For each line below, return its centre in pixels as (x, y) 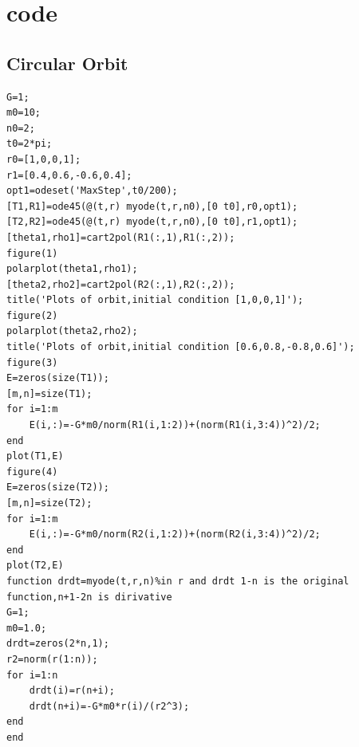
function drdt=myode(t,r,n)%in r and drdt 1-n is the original (178, 581)
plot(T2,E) (35, 566)
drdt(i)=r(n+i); (72, 691)
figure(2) (32, 315)
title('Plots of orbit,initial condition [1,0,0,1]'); (155, 300)
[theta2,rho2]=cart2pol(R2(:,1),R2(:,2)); (121, 284)
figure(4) (32, 472)
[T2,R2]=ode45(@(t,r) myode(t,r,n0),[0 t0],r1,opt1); (152, 222)
